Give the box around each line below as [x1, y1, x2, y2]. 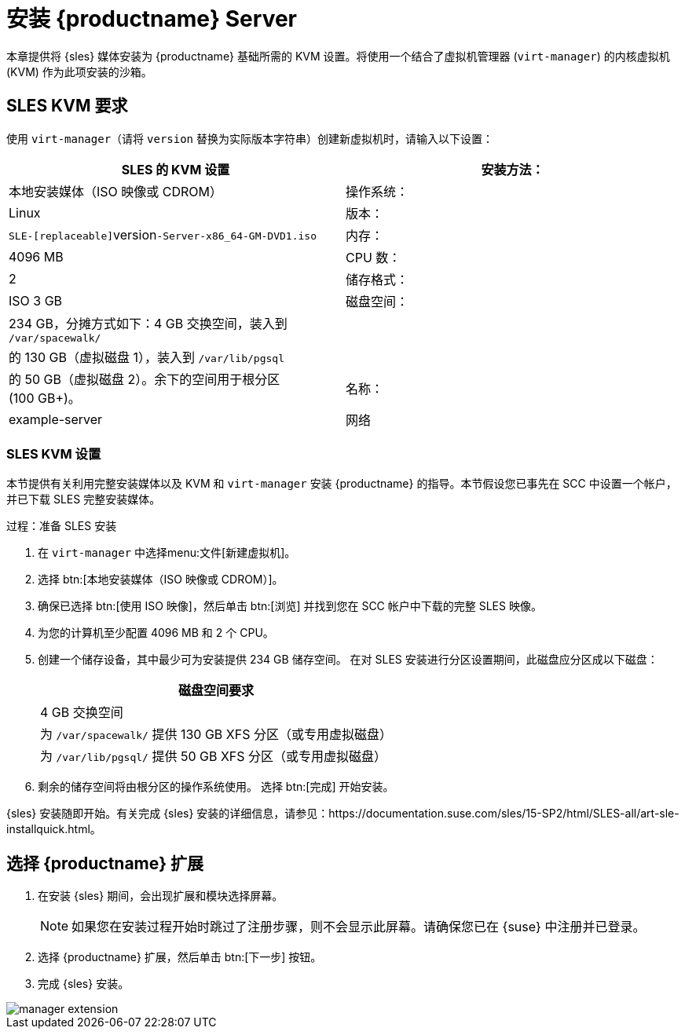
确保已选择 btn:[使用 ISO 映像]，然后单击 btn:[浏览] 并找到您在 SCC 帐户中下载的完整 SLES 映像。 [38, 599, 542, 613]
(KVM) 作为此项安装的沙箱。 [6, 64, 152, 79]
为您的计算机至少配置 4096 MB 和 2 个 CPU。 [38, 626, 274, 640]
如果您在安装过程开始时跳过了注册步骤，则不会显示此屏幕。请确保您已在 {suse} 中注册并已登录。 [71, 919, 646, 935]
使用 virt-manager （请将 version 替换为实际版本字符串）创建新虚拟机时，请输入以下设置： [6, 131, 493, 145]
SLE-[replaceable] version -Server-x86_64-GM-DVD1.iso [9, 226, 317, 243]
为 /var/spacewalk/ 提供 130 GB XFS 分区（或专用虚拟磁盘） [40, 726, 392, 743]
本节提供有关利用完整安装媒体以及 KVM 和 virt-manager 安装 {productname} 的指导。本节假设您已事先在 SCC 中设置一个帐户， [6, 477, 677, 491]
